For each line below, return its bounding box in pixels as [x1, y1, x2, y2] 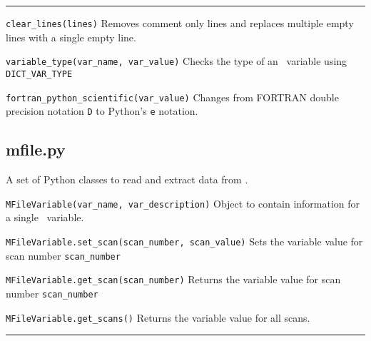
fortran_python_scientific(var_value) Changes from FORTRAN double [6, 89, 339, 104]
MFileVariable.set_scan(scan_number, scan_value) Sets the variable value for [6, 233, 363, 248]
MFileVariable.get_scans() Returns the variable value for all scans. [6, 310, 310, 325]
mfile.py [6, 138, 66, 161]
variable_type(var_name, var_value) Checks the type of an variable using [6, 54, 347, 68]
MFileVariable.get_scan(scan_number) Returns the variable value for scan [6, 272, 341, 287]
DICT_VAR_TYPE [6, 68, 73, 79]
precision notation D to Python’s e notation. [6, 103, 198, 118]
